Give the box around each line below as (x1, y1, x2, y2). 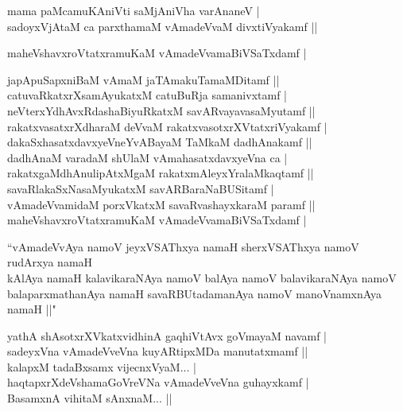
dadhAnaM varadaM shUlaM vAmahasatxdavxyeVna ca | (7, 149, 288, 165)
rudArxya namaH (7, 254, 93, 270)
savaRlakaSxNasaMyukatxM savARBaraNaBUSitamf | (7, 180, 274, 196)
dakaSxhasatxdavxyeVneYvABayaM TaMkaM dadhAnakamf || (7, 134, 312, 150)
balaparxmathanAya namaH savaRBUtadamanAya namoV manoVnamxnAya (7, 285, 382, 301)
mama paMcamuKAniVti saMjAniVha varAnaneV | (7, 2, 260, 18)
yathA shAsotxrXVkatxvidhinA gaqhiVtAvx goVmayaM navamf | (7, 327, 327, 344)
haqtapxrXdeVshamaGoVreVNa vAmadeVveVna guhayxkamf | (7, 374, 309, 391)
